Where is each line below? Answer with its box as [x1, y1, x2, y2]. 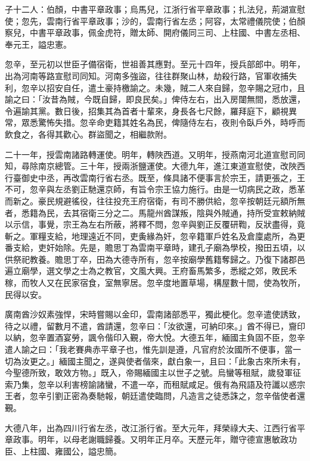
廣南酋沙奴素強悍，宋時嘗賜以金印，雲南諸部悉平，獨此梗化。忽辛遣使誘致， [5, 308, 305, 320]
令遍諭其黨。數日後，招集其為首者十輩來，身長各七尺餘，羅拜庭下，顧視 [5, 104, 289, 117]
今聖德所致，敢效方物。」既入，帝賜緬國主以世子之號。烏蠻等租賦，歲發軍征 [5, 366, 301, 379]
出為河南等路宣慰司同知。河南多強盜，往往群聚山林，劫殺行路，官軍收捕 [5, 69, 289, 82]
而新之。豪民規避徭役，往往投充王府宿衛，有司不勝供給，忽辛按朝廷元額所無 [5, 194, 305, 207]
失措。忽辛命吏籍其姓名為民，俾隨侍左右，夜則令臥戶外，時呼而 [54, 116, 305, 129]
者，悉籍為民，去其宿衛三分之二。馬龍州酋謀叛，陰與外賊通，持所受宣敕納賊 [5, 206, 305, 219]
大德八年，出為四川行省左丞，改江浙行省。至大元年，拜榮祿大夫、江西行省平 [5, 421, 305, 434]
